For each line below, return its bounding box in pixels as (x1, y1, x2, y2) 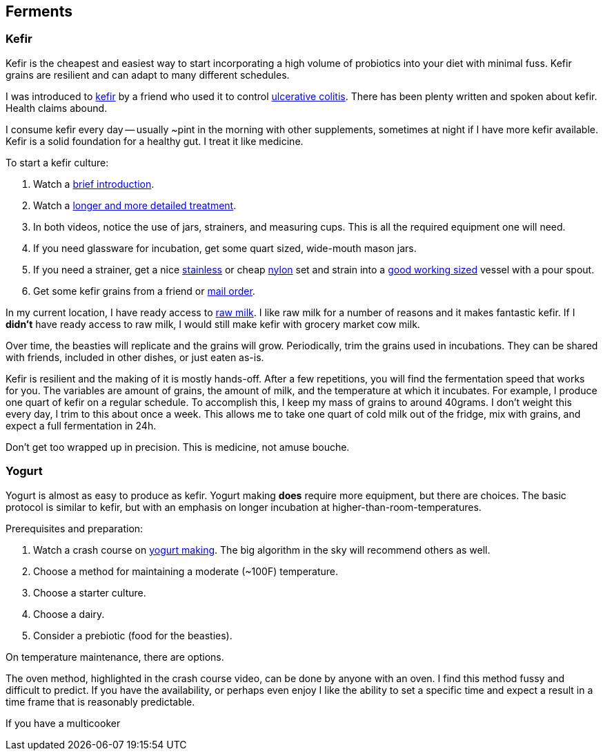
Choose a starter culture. (33, 586, 146, 599)
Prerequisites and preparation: (6, 522, 144, 534)
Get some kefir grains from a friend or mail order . (33, 284, 255, 297)
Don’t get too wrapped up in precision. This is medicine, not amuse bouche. (6, 440, 350, 453)
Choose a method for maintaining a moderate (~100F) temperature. (33, 565, 339, 577)
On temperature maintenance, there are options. (6, 650, 224, 663)
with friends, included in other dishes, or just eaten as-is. (6, 351, 264, 363)
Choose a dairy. (33, 608, 105, 620)
